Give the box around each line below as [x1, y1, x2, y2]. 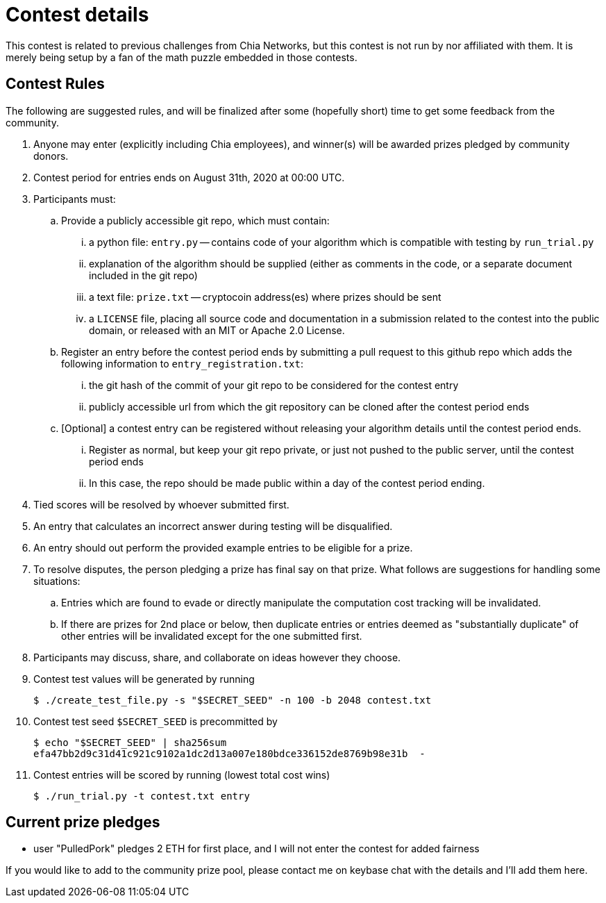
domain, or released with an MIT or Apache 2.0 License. [89, 324, 345, 336]
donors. [33, 149, 69, 162]
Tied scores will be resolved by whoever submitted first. [33, 498, 289, 511]
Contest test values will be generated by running [33, 672, 255, 685]
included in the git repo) [89, 269, 198, 281]
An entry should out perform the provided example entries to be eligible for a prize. [33, 541, 413, 554]
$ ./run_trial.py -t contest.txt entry [33, 790, 250, 802]
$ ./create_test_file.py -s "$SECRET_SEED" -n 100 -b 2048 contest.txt [33, 694, 432, 706]
